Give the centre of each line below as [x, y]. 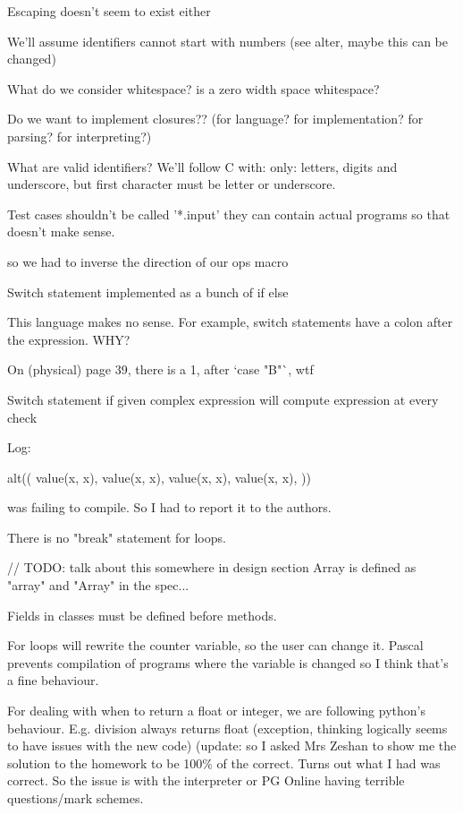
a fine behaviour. [53, 680]
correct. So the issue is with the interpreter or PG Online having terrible [206, 780]
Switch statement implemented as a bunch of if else [148, 291]
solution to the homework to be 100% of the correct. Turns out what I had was [224, 763]
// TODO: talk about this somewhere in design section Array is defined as [212, 567]
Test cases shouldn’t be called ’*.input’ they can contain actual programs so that [229, 214]
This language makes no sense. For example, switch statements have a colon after [230, 322]
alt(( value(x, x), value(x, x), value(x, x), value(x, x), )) [159, 477]
